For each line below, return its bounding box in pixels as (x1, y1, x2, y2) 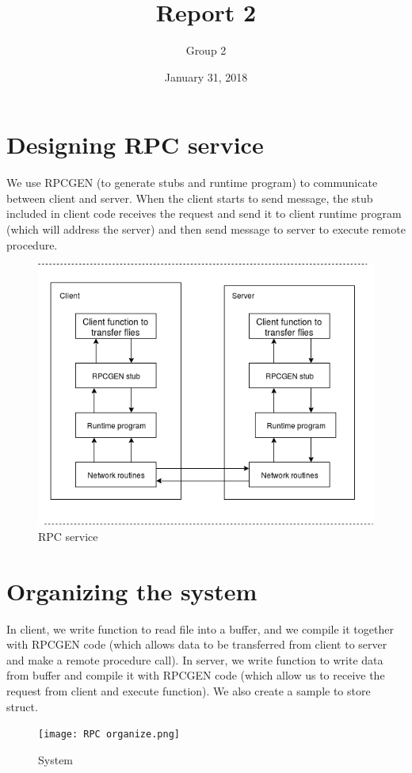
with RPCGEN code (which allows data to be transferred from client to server (6, 636, 387, 653)
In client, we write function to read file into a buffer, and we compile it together (6, 620, 394, 637)
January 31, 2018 (164, 68, 248, 85)
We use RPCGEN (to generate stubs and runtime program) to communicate (6, 174, 378, 191)
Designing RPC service (6, 128, 264, 161)
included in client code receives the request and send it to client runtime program (6, 205, 402, 222)
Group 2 (185, 42, 227, 59)
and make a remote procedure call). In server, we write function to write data (6, 651, 383, 668)
